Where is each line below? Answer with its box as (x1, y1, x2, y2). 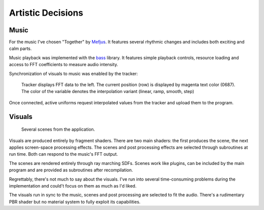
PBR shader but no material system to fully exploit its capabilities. (9, 199, 141, 205)
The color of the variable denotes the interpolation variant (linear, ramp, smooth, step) (21, 89, 195, 94)
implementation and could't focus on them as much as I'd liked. (9, 183, 137, 188)
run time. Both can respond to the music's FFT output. (9, 151, 118, 157)
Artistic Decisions (9, 7, 83, 18)
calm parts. (9, 46, 32, 51)
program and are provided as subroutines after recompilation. (9, 167, 133, 173)
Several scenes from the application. (21, 126, 95, 132)
